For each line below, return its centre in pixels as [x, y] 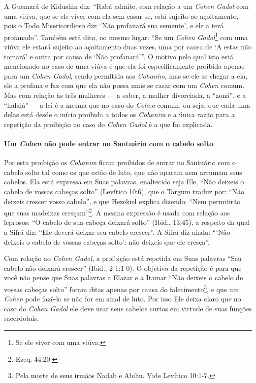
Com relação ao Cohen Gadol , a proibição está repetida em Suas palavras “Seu [123, 258]
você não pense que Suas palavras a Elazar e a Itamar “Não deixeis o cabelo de [124, 277]
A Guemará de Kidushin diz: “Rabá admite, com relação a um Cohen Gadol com [126, 6]
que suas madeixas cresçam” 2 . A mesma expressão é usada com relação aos [117, 212]
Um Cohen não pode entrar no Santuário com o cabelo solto [109, 143]
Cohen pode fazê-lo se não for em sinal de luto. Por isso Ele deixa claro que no [123, 299]
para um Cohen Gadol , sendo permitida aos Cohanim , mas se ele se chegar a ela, [126, 75]
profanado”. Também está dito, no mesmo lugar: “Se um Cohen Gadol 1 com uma [126, 36]
